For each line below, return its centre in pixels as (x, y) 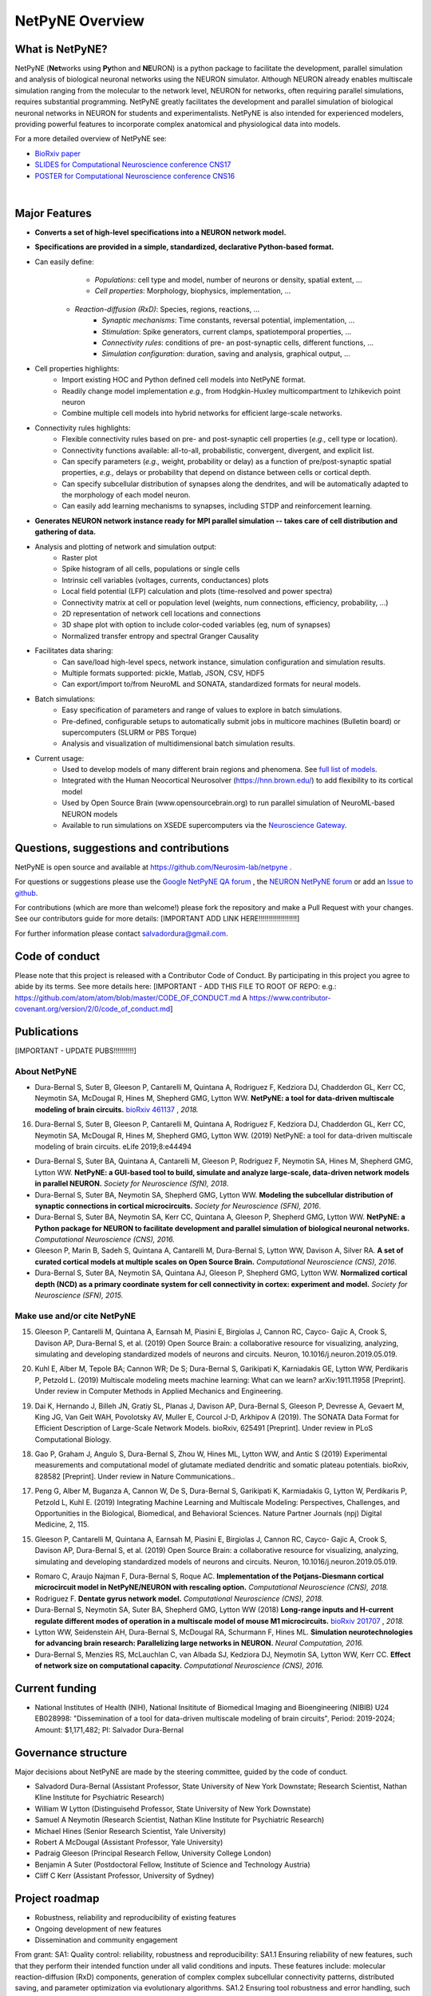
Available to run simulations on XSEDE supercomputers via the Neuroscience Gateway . (204, 826)
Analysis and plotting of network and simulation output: (126, 546)
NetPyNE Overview (80, 21)
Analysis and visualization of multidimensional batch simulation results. (178, 743)
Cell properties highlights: (77, 368)
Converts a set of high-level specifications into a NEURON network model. (160, 232)
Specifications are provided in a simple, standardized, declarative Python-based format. (184, 247)
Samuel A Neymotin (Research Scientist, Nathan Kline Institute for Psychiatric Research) (180, 1820)
